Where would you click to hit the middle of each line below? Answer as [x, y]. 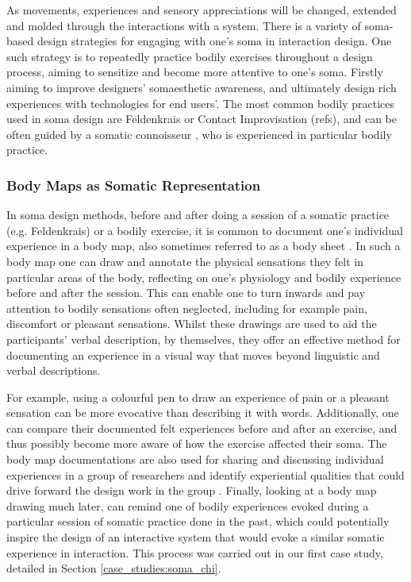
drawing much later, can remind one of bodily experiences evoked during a [188, 505]
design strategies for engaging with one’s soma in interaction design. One [214, 41]
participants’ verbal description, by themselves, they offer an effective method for [204, 339]
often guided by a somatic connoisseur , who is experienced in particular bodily [199, 134]
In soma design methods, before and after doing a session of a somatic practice [198, 215]
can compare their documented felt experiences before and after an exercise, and [202, 428]
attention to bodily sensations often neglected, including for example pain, [187, 308]
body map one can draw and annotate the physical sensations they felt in [185, 261]
